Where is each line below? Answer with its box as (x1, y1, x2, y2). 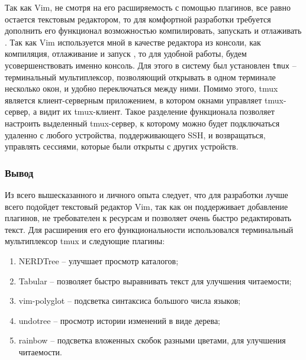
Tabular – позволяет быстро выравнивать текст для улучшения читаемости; (18, 274, 292, 287)
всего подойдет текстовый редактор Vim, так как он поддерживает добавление (5, 200, 288, 212)
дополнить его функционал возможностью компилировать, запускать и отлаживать (5, 24, 302, 37)
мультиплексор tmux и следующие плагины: (5, 235, 165, 247)
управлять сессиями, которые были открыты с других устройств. (5, 140, 239, 153)
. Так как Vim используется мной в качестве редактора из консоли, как (5, 35, 261, 48)
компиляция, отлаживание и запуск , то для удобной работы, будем (5, 47, 247, 60)
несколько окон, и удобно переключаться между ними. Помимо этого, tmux (5, 82, 278, 95)
